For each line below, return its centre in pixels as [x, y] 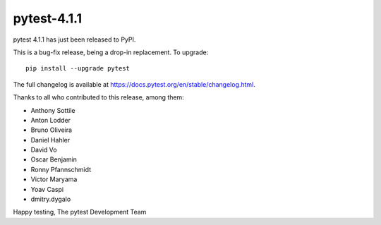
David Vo [44, 150]
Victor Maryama [54, 179]
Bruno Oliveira [52, 130]
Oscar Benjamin [54, 159]
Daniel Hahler [50, 140]
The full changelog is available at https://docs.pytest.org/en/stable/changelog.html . [134, 84]
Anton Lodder [50, 120]
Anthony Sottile [53, 110]
